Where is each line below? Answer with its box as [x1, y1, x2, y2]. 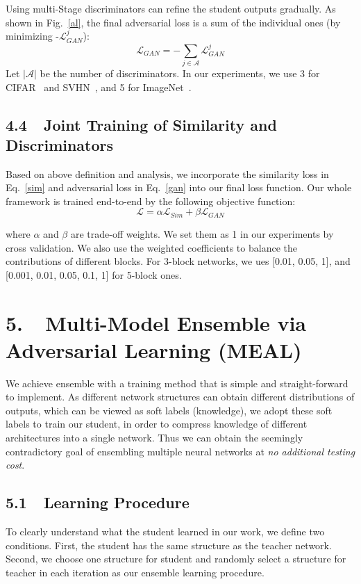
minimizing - [6, 29, 59, 43]
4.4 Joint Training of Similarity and [6, 113, 277, 135]
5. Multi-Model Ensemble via [6, 308, 307, 336]
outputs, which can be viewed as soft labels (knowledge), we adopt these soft [6, 403, 333, 417]
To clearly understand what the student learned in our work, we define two [6, 524, 325, 538]
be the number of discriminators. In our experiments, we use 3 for [40, 65, 320, 80]
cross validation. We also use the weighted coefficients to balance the [6, 240, 297, 254]
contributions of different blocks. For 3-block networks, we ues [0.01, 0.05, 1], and [6, 254, 351, 268]
